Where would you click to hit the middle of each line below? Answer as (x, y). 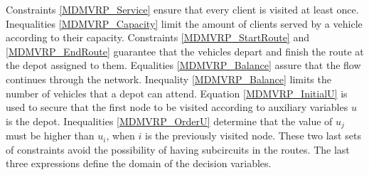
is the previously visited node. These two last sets (253, 136)
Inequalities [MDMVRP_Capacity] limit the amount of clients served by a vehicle (184, 23)
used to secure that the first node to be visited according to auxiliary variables (177, 107)
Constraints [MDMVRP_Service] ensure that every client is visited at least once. (182, 9)
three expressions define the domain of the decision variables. (139, 163)
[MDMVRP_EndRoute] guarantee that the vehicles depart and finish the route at (185, 51)
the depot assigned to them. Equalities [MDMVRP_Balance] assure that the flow (183, 65)
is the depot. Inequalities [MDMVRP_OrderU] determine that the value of (169, 121)
